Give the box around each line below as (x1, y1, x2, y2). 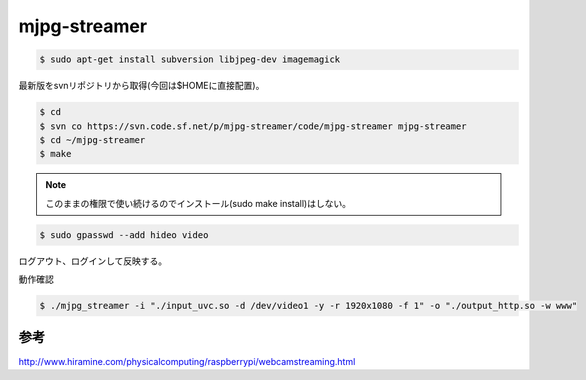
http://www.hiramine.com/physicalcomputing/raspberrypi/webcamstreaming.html (18, 355, 356, 367)
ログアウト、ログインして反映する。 (18, 255, 168, 267)
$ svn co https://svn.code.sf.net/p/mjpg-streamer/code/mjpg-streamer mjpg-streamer (39, 120, 467, 132)
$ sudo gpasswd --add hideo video (39, 229, 209, 240)
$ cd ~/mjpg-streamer (39, 134, 146, 145)
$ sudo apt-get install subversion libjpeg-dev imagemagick (39, 54, 341, 65)
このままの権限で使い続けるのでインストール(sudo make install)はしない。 (45, 197, 352, 209)
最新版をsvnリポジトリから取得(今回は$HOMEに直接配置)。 (18, 80, 265, 92)
